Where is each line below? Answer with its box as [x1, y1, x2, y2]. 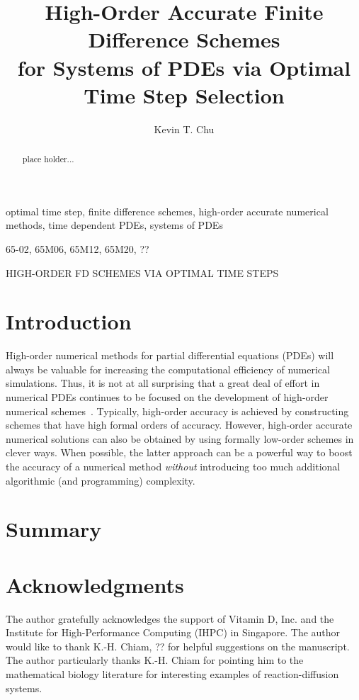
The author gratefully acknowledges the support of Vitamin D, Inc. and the [6, 611, 334, 626]
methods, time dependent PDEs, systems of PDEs [6, 218, 223, 232]
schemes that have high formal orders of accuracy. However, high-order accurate [6, 417, 353, 432]
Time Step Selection [84, 80, 285, 109]
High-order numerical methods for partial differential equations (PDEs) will [6, 348, 334, 363]
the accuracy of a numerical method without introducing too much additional [6, 458, 341, 473]
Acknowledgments [6, 570, 184, 599]
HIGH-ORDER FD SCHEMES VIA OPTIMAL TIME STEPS [6, 265, 279, 280]
